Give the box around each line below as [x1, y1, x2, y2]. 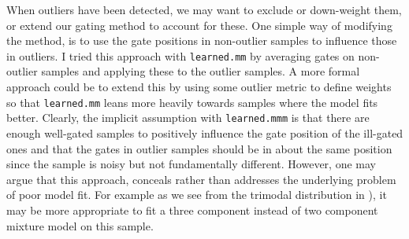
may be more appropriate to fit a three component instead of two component [6, 201, 378, 218]
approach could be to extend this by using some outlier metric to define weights [6, 79, 392, 95]
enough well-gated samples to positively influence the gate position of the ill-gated [6, 124, 403, 141]
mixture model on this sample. [6, 217, 154, 233]
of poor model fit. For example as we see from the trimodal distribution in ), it [6, 186, 387, 203]
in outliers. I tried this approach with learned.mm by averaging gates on [6, 47, 355, 64]
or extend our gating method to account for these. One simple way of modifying [6, 17, 392, 33]
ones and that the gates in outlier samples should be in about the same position [6, 140, 392, 156]
